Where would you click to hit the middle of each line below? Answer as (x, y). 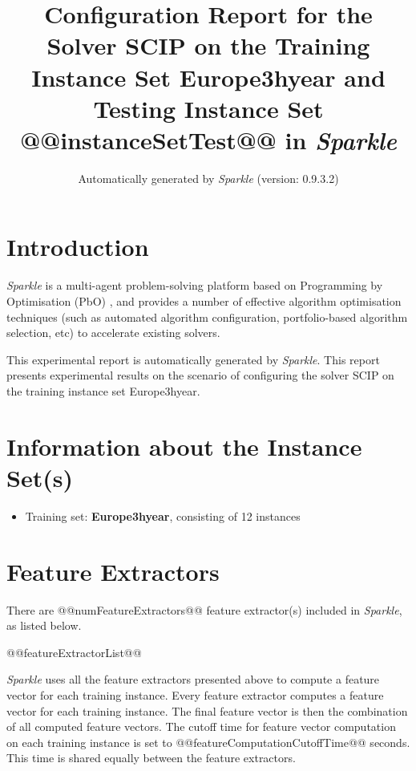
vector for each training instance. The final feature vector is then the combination (207, 710)
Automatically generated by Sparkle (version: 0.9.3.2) (208, 178)
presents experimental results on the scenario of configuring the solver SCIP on (200, 375)
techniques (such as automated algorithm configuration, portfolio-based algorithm (207, 317)
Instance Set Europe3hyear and (208, 77)
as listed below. (44, 625)
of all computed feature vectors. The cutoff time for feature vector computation (201, 726)
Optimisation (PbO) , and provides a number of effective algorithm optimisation (204, 301)
